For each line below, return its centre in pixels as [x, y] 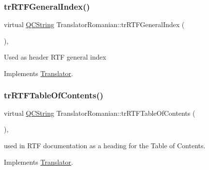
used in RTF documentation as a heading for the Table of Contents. [105, 145]
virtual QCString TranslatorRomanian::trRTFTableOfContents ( [100, 113]
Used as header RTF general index [55, 57]
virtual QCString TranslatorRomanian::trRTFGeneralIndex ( [94, 24]
